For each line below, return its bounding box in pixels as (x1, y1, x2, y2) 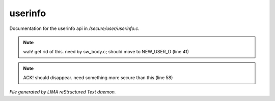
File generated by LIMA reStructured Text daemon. (9, 89, 116, 95)
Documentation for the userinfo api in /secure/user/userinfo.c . (9, 25, 140, 31)
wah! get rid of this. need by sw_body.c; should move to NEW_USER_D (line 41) (23, 49, 189, 55)
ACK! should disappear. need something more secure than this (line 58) (23, 75, 173, 81)
